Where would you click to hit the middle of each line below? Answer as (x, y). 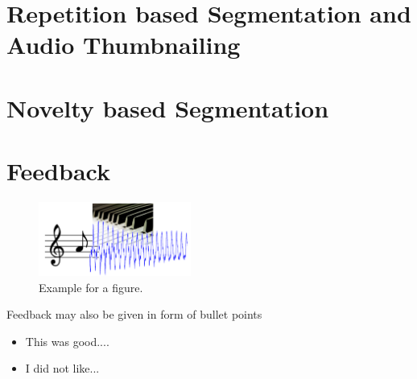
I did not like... (62, 368)
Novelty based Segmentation (168, 107)
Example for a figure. (91, 287)
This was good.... (67, 341)
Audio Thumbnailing (124, 45)
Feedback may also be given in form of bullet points (134, 314)
